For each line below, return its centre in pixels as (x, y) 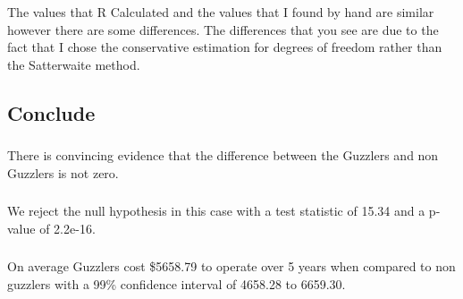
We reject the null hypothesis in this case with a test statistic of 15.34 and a (216, 211)
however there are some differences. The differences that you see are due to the (223, 29)
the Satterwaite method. (74, 64)
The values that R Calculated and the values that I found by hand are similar (221, 12)
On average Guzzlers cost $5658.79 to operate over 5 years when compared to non (231, 266)
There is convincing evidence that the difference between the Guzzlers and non (223, 155)
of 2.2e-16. (67, 228)
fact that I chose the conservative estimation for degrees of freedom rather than (225, 47)
